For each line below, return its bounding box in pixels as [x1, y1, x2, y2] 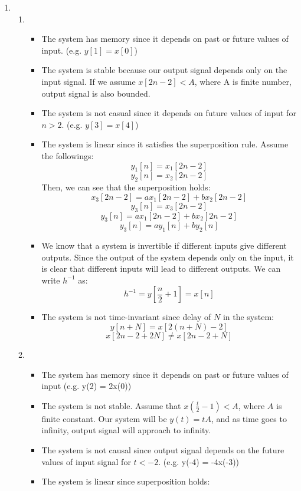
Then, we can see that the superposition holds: [41, 181, 211, 193]
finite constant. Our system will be [41, 412, 167, 424]
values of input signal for [41, 455, 131, 467]
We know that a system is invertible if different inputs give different [41, 239, 287, 252]
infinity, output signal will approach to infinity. [41, 424, 211, 436]
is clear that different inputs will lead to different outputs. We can [41, 262, 281, 275]
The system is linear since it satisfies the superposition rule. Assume [41, 138, 289, 150]
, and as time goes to [211, 412, 287, 424]
